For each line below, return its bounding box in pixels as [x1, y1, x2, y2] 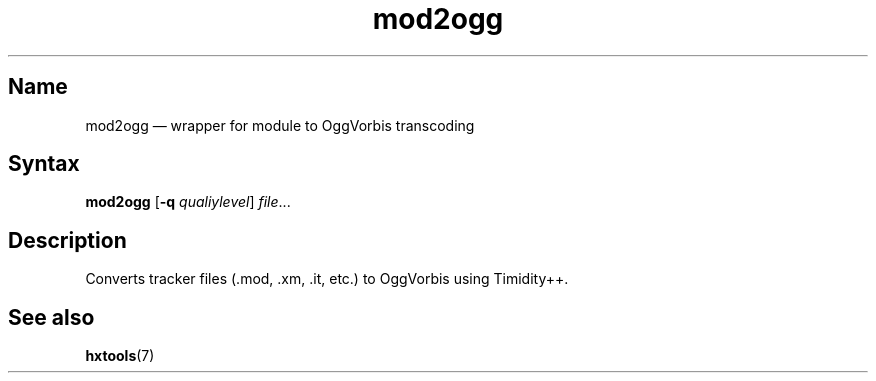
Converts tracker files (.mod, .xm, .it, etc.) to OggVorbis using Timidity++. [85, 270, 569, 288]
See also [8, 304, 95, 330]
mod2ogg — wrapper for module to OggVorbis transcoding [85, 116, 475, 134]
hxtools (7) [85, 347, 155, 365]
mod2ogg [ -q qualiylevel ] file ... [85, 193, 291, 211]
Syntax [8, 151, 80, 177]
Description [8, 227, 127, 253]
